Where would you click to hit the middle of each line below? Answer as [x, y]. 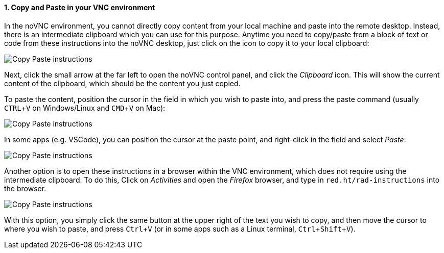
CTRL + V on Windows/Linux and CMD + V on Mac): [85, 108]
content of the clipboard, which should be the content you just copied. [122, 83]
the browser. [25, 188]
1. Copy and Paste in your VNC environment [80, 7]
